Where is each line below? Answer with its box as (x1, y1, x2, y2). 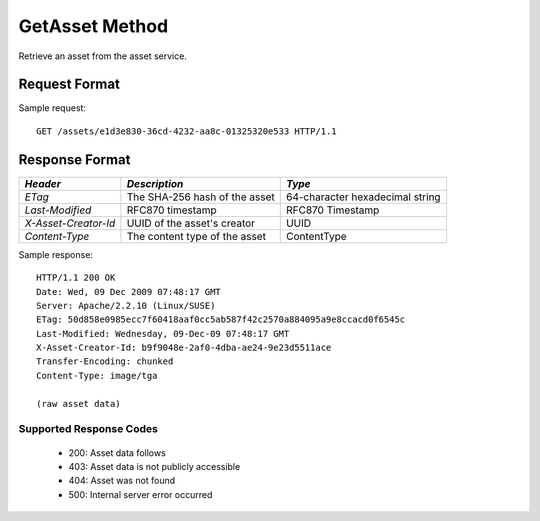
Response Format (18, 151, 131, 168)
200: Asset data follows (68, 446, 167, 459)
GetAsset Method (18, 15, 169, 37)
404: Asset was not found (68, 475, 176, 487)
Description (126, 176, 184, 190)
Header (24, 176, 62, 190)
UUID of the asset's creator (126, 216, 255, 230)
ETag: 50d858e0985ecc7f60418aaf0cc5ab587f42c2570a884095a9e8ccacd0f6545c (36, 314, 406, 325)
